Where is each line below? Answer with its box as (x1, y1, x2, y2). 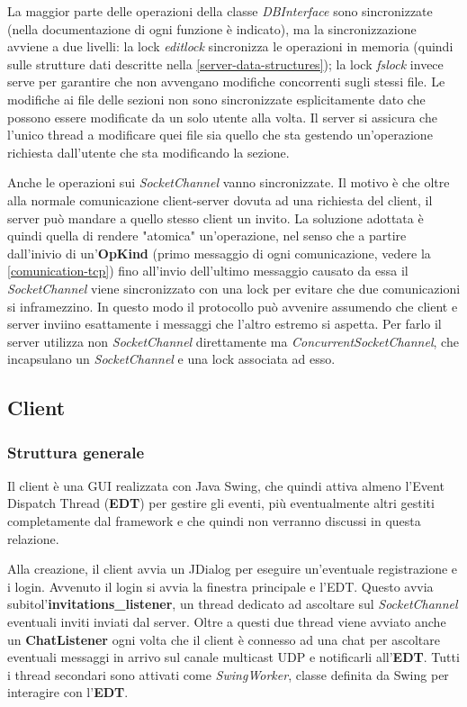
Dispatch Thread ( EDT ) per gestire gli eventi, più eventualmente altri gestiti (7, 494, 435, 512)
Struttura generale (7, 440, 145, 463)
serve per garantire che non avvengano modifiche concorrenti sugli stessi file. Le (7, 72, 445, 91)
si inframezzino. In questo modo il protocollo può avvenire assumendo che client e (7, 296, 458, 315)
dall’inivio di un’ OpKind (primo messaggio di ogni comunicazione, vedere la (7, 243, 431, 262)
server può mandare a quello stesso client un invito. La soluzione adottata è (7, 208, 424, 227)
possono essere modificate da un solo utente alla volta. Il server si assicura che (7, 107, 437, 126)
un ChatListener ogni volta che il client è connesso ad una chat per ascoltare (7, 630, 440, 648)
